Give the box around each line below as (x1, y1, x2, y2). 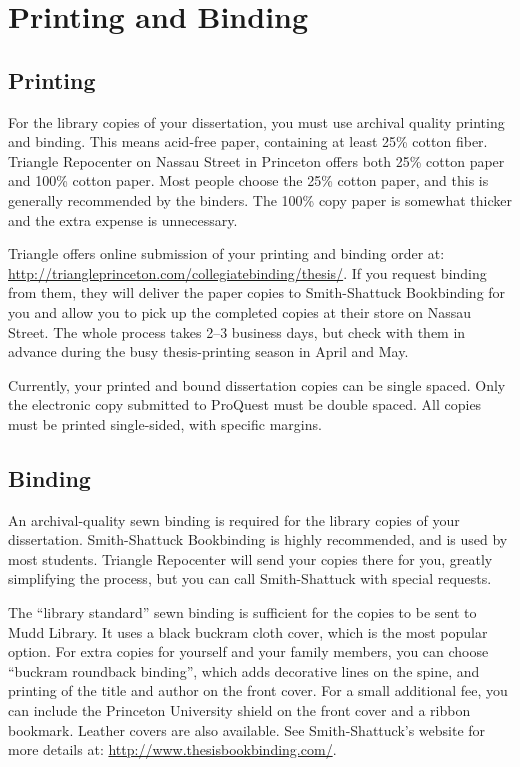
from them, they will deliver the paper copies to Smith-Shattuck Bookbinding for (8, 282, 506, 303)
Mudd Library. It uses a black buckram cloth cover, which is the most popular (8, 621, 488, 642)
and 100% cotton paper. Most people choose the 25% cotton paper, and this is (8, 170, 489, 191)
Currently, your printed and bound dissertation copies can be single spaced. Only (8, 374, 506, 395)
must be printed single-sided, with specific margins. (8, 413, 322, 434)
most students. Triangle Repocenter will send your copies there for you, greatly (8, 548, 493, 569)
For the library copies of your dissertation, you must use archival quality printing (8, 111, 505, 132)
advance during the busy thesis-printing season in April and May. (8, 341, 409, 362)
